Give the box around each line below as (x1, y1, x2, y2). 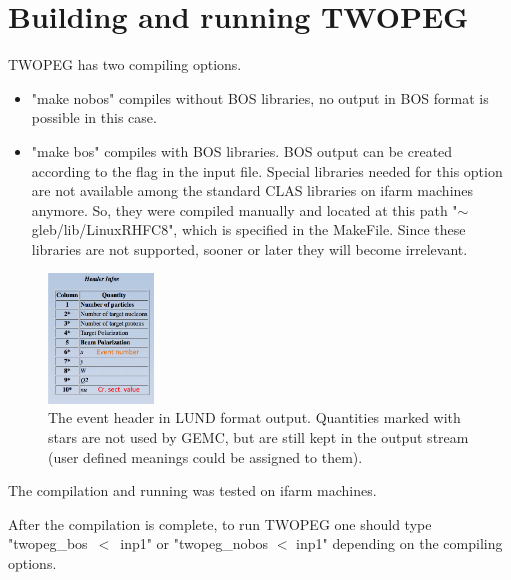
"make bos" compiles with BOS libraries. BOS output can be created (31, 140, 453, 161)
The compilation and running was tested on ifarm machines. (8, 480, 377, 501)
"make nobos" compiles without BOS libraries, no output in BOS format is (31, 87, 489, 108)
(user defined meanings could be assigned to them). (48, 446, 363, 467)
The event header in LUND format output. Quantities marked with (48, 407, 461, 428)
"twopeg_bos (8, 533, 88, 554)
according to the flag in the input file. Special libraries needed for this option (31, 160, 503, 181)
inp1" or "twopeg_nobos (120, 533, 269, 554)
